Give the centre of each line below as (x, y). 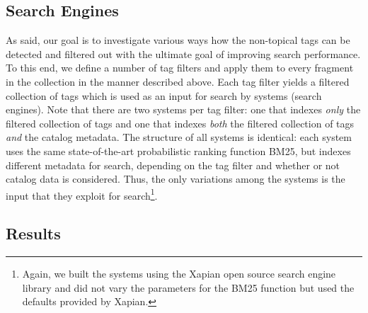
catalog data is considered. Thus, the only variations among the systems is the (176, 179)
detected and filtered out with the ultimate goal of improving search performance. (183, 53)
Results (33, 233)
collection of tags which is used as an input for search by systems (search (164, 95)
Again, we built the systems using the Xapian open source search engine (179, 274)
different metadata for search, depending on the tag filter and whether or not (173, 165)
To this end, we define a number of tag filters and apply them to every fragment (180, 68)
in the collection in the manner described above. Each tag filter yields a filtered (178, 81)
